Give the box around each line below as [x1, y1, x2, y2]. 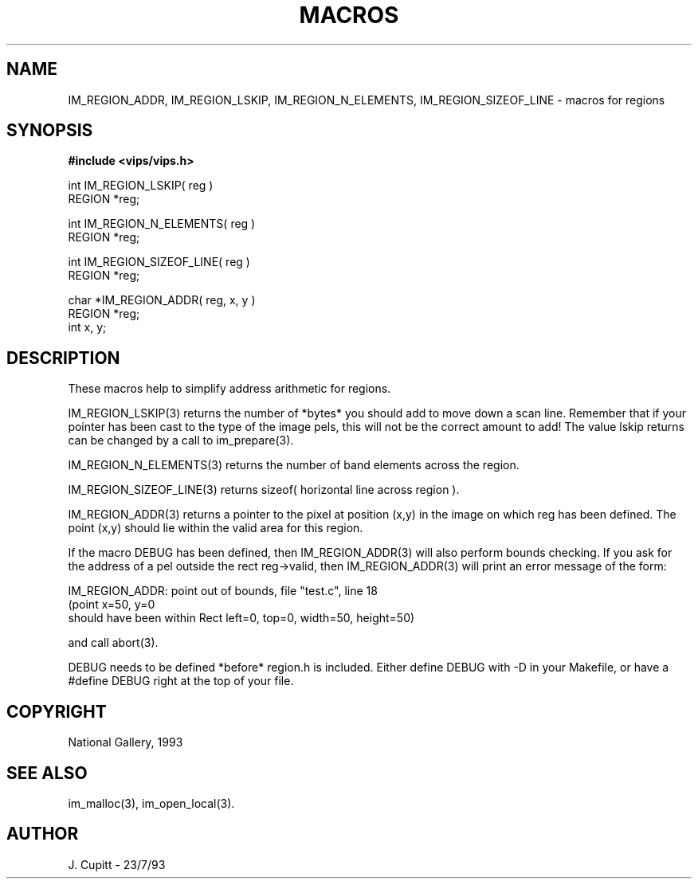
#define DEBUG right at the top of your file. [68, 674, 294, 688]
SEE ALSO [6, 762, 88, 783]
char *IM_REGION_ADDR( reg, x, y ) [68, 293, 256, 307]
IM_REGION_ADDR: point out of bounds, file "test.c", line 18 [68, 584, 378, 598]
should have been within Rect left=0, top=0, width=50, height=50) [68, 611, 415, 625]
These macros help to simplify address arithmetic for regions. [68, 382, 391, 396]
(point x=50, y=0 [68, 597, 155, 612]
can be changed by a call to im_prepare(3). [68, 433, 294, 448]
